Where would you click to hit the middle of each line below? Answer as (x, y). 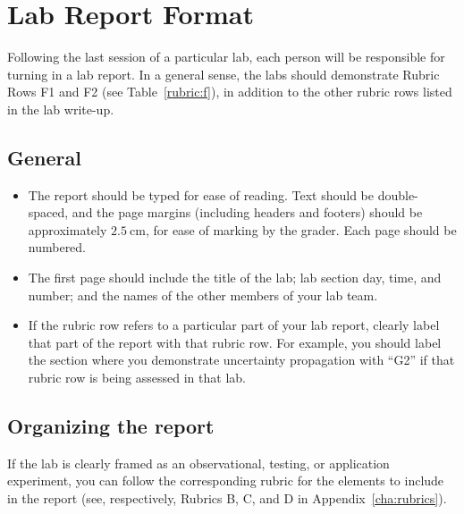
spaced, (48, 212)
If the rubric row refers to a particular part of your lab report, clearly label (234, 325)
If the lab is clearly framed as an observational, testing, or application (198, 463)
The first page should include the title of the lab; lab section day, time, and (235, 278)
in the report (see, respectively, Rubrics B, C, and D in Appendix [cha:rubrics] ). (227, 498)
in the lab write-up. (61, 109)
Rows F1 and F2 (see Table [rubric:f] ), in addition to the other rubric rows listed (230, 92)
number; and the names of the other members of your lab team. (203, 295)
